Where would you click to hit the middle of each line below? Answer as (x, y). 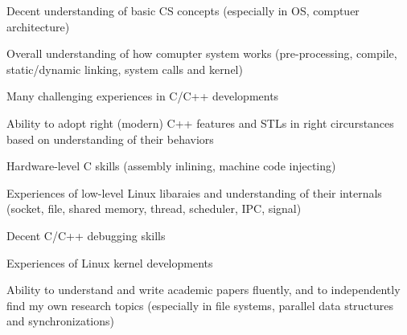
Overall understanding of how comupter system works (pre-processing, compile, (202, 53)
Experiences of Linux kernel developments (110, 262)
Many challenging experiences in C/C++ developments (143, 96)
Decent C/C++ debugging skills (86, 235)
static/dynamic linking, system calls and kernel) (125, 69)
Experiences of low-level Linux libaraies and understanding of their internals (194, 192)
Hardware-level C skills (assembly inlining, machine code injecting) (171, 166)
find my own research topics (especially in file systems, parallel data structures (200, 305)
